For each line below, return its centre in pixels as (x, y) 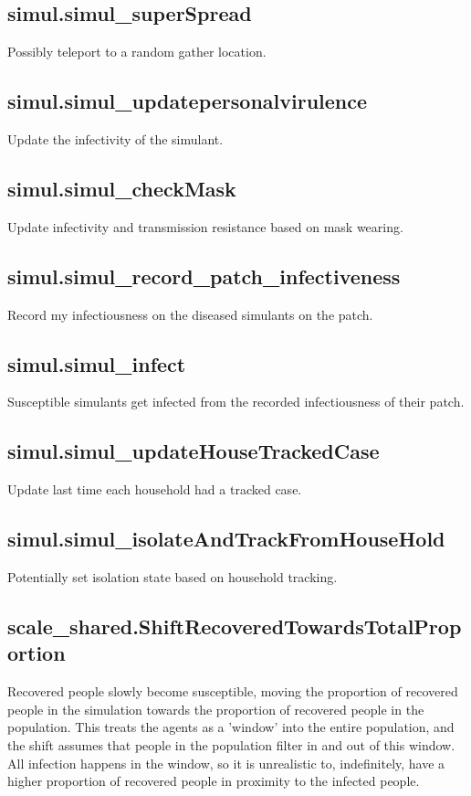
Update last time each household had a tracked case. (155, 489)
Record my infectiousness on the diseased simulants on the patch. (190, 314)
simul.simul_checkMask (122, 188)
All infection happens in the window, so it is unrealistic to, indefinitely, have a (226, 763)
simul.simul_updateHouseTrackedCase (194, 451)
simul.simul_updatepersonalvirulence (188, 101)
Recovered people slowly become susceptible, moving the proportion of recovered (233, 691)
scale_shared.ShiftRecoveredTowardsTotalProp (235, 626)
